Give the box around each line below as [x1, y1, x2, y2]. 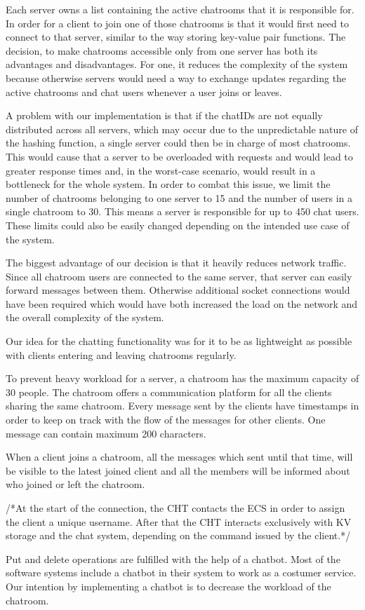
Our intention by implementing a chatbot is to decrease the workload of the [6, 578, 331, 593]
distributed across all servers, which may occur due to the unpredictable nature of [6, 121, 358, 136]
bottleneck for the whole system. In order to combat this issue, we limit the [6, 177, 331, 191]
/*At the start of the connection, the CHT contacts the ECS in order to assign [6, 501, 345, 515]
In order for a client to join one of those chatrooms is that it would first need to [6, 15, 349, 30]
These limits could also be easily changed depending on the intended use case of [6, 217, 350, 232]
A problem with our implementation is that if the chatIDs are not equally [6, 108, 323, 123]
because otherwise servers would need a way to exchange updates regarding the [6, 70, 347, 85]
